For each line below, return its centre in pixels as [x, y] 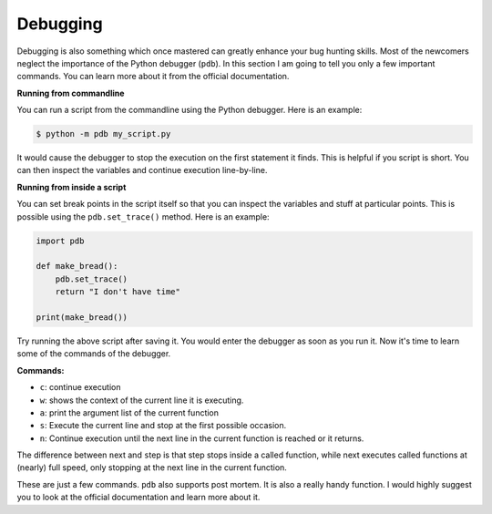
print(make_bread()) [82, 317]
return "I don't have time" [118, 292]
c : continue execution [80, 387]
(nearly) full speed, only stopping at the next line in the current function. [152, 468]
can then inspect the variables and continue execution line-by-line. [142, 170]
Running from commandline [71, 93]
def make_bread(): [77, 266]
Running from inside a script [72, 187]
